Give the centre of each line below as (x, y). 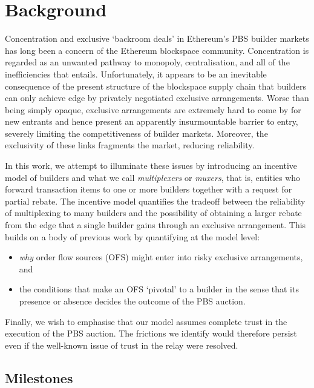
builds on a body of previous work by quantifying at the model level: (132, 236)
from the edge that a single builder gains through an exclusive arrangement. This (155, 225)
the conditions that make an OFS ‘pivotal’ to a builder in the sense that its (159, 289)
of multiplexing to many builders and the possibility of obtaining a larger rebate (153, 213)
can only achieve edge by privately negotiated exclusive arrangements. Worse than (157, 98)
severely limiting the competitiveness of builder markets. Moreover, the (136, 133)
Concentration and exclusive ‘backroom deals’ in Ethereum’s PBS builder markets (157, 38)
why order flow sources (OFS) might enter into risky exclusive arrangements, (161, 257)
